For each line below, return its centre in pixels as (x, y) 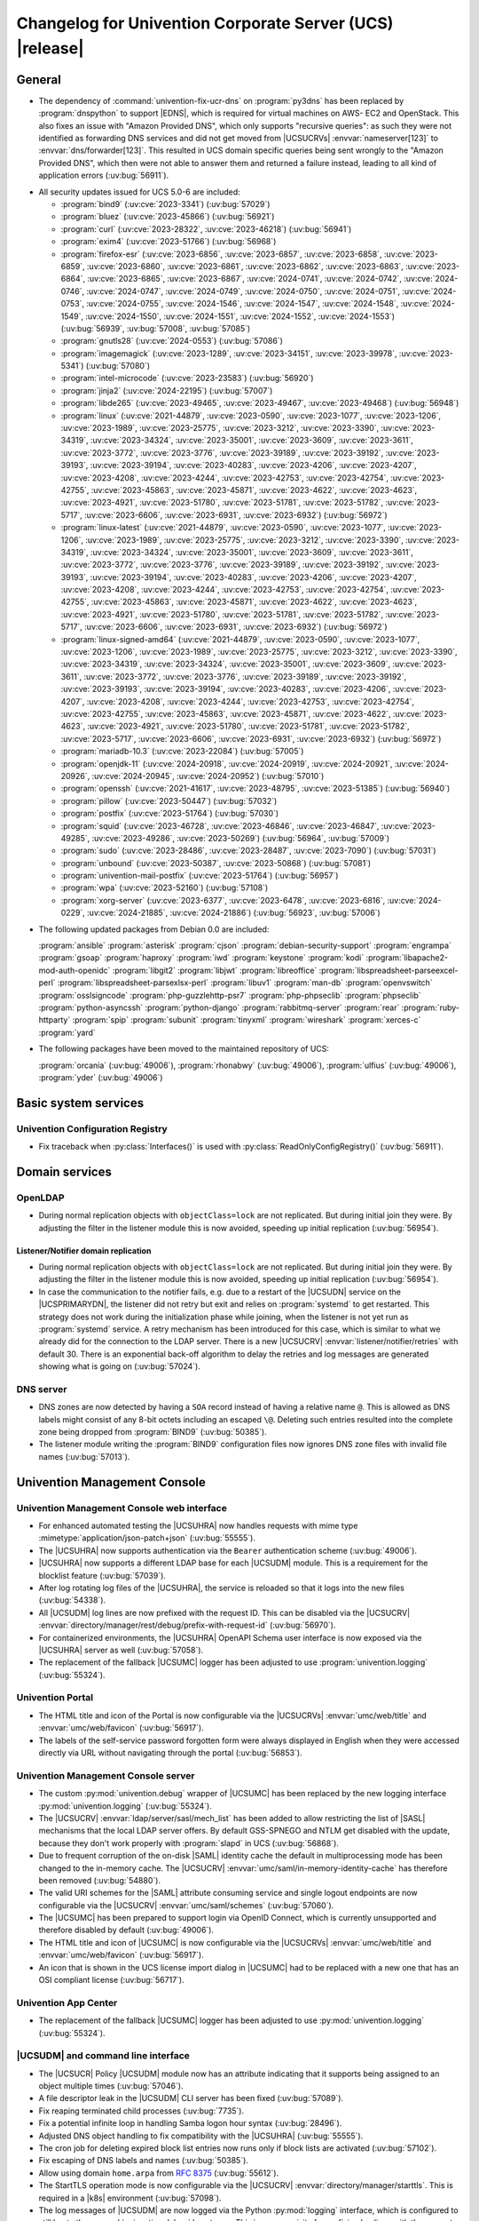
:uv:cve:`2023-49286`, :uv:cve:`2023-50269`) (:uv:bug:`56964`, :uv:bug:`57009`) (241, 838)
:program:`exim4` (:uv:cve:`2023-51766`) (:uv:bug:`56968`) (169, 242)
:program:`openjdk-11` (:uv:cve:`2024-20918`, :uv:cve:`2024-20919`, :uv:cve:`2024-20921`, (227, 763)
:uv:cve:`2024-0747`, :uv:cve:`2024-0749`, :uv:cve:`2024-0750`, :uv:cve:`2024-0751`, (243, 291)
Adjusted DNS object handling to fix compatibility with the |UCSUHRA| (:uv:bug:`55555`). (201, 2136)
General (39, 80)
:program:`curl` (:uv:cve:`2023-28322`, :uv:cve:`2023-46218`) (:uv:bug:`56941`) (206, 229)
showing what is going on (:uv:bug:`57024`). (120, 1366)
